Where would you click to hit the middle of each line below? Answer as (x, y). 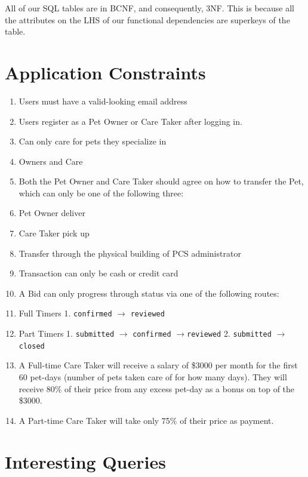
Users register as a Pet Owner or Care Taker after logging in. (130, 121)
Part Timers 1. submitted (67, 333)
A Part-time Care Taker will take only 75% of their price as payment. (146, 420)
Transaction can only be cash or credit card (98, 273)
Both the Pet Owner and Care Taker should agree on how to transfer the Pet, (161, 181)
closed (32, 346)
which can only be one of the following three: (101, 193)
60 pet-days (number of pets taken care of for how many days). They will (153, 377)
